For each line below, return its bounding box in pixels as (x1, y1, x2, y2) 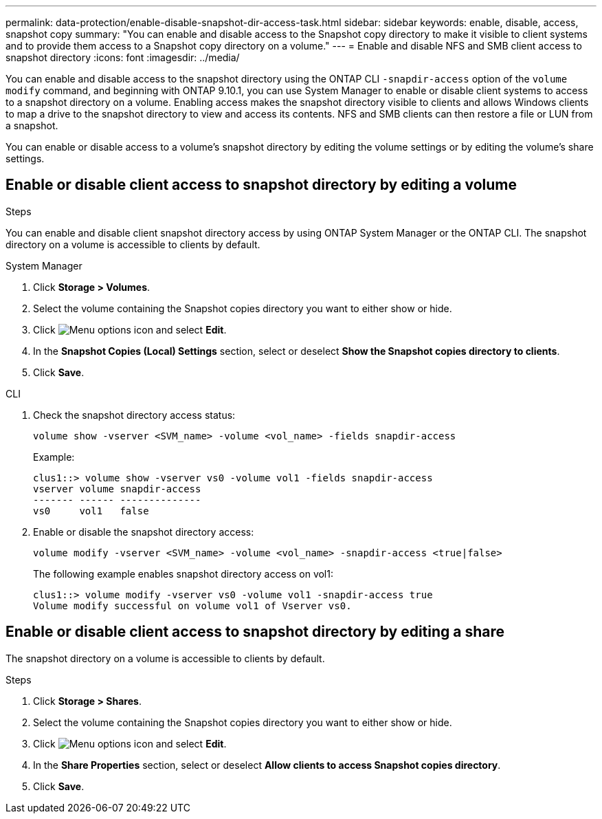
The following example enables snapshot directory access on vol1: (33, 567, 333, 580)
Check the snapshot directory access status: (33, 408, 236, 421)
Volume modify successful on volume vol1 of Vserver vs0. (33, 600, 352, 611)
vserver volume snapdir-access (33, 483, 201, 494)
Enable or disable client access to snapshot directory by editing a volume (5, 176, 517, 194)
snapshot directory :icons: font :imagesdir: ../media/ (5, 52, 240, 63)
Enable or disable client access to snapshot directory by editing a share (5, 623, 505, 641)
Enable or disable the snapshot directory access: (33, 525, 254, 538)
